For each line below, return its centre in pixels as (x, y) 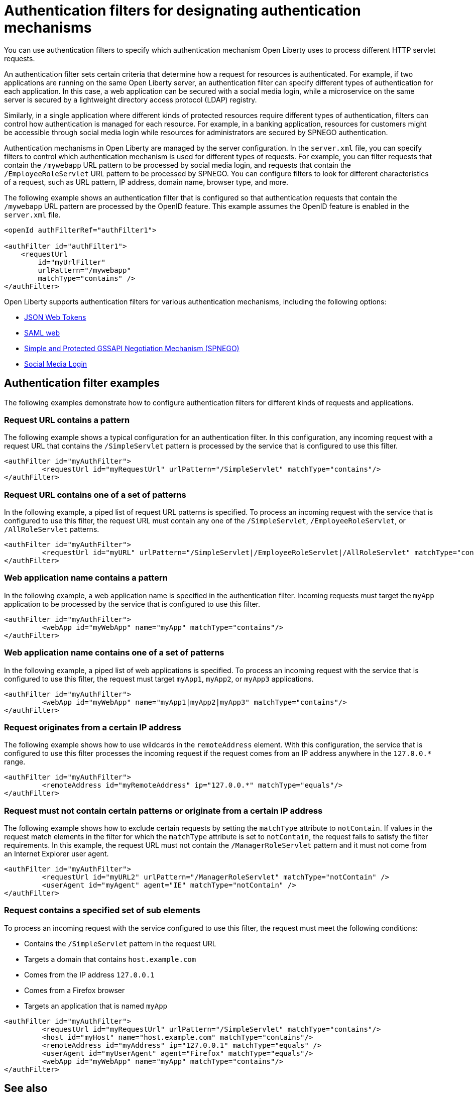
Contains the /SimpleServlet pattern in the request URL (120, 943)
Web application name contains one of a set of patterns (114, 653)
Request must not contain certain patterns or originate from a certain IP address (163, 810)
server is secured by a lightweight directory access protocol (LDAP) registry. (131, 99)
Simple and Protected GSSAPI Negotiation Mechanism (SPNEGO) (132, 348)
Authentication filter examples (82, 383)
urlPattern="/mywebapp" (84, 270)
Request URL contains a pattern (67, 420)
